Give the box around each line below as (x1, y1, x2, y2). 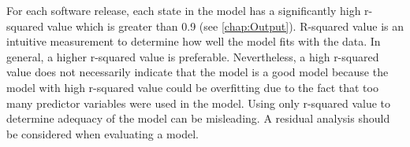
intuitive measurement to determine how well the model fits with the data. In (6, 33, 381, 50)
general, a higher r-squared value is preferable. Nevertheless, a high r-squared (6, 48, 379, 64)
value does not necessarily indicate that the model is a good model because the (6, 64, 389, 80)
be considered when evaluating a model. (6, 125, 199, 141)
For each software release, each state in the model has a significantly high (6, 2, 361, 18)
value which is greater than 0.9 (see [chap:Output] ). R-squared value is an (47, 17, 404, 34)
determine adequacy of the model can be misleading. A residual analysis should (6, 110, 390, 127)
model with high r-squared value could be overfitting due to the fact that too (6, 79, 378, 95)
